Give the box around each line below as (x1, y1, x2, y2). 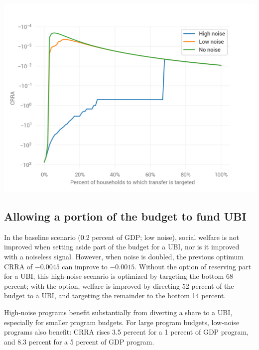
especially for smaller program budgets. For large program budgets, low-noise (4, 317, 240, 327)
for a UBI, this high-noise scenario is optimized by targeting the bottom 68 (4, 271, 233, 281)
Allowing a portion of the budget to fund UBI (4, 208, 247, 224)
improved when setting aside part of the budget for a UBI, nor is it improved (4, 241, 240, 252)
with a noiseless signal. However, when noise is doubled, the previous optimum (4, 251, 244, 261)
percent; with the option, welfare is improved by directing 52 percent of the (4, 280, 234, 291)
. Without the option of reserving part (134, 261, 252, 271)
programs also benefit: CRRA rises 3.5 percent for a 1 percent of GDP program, (4, 327, 249, 337)
